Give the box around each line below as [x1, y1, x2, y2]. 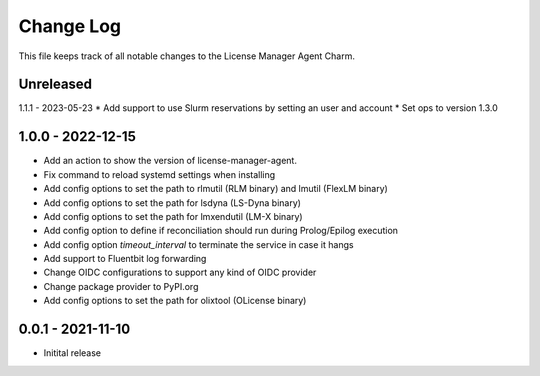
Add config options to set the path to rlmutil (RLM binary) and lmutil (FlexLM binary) [43, 183, 389, 195]
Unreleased [18, 76, 93, 93]
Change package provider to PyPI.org [43, 280, 199, 292]
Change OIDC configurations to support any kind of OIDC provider [43, 266, 317, 279]
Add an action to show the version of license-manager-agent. [43, 155, 297, 167]
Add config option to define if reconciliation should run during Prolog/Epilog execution [43, 225, 399, 237]
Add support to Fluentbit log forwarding [43, 253, 207, 265]
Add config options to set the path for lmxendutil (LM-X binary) [43, 210, 304, 222]
